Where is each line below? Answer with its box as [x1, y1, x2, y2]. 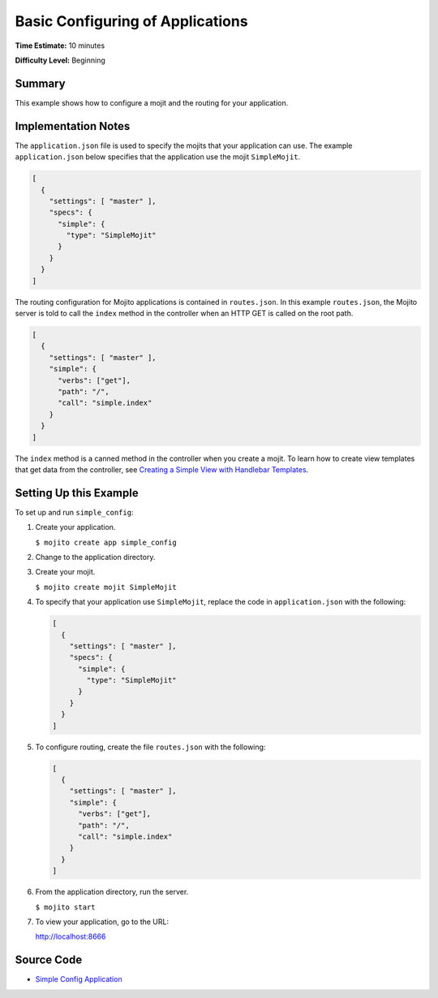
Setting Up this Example [15, 486, 139, 500]
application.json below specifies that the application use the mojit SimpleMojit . [15, 152, 301, 162]
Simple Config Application [35, 974, 122, 984]
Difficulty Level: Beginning [15, 55, 105, 65]
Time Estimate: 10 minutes [15, 41, 105, 50]
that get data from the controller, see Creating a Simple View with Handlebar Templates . [15, 464, 309, 475]
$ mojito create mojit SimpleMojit [35, 582, 178, 592]
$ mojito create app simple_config [35, 537, 178, 547]
